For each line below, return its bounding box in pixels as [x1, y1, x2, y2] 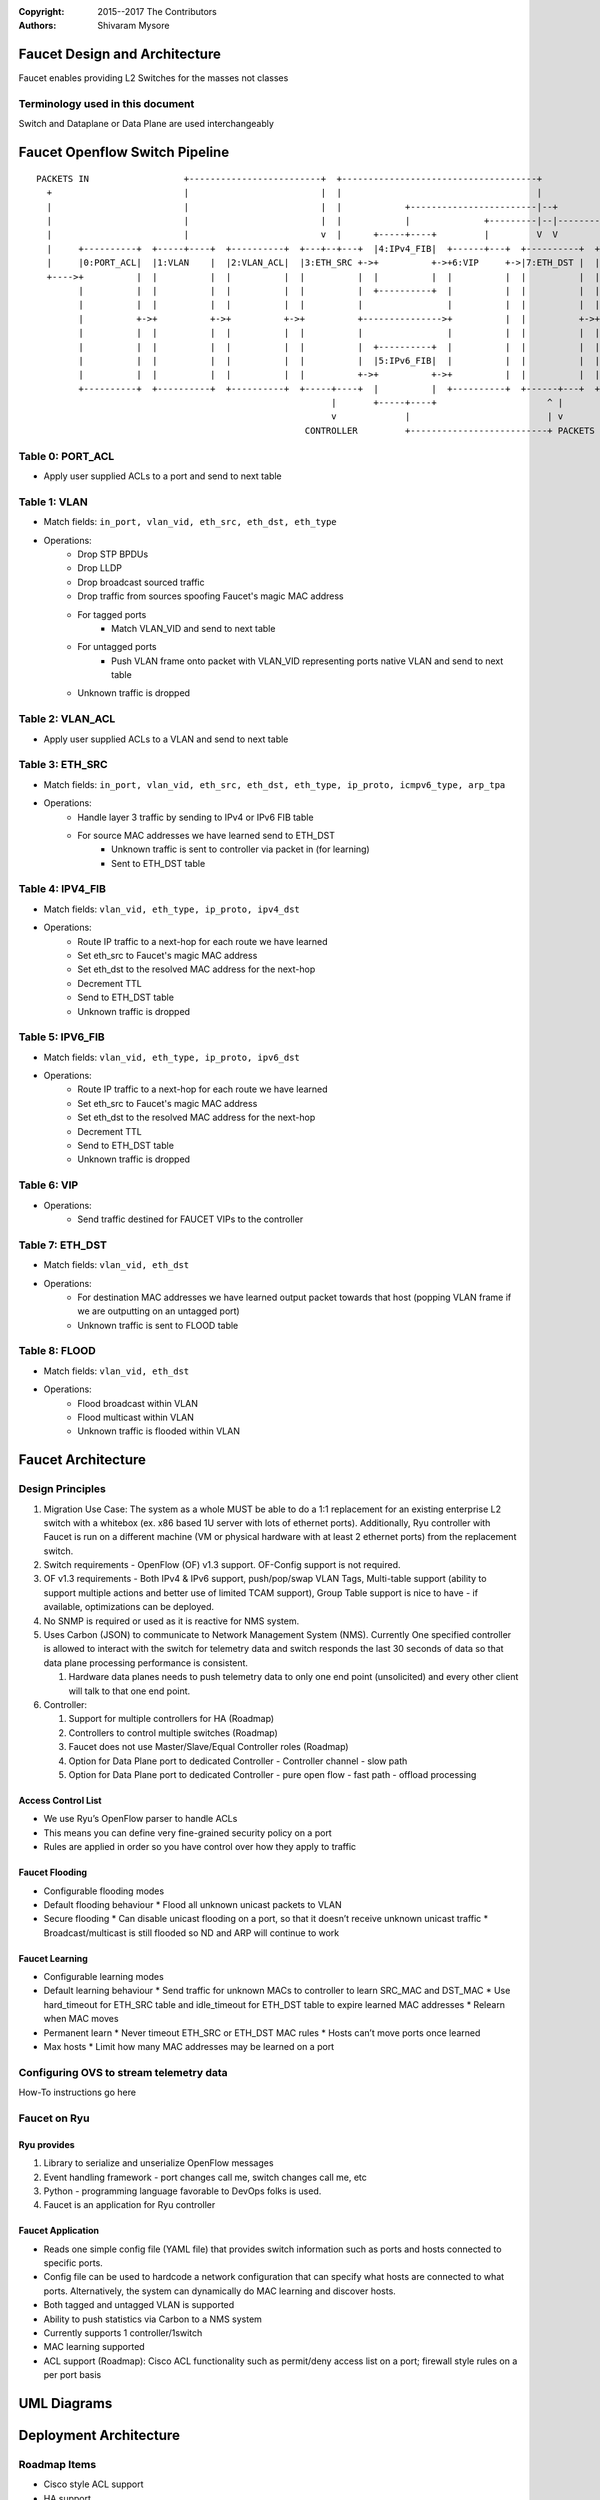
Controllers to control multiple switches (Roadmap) [68, 1726, 279, 1739]
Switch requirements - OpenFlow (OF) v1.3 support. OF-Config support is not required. [43, 1559, 401, 1571]
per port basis [43, 2369, 102, 2381]
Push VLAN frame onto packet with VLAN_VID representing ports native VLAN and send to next [111, 655, 504, 667]
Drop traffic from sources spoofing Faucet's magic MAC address [77, 590, 344, 602]
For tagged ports [77, 608, 147, 620]
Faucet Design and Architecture [18, 46, 222, 63]
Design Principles [18, 1482, 107, 1496]
